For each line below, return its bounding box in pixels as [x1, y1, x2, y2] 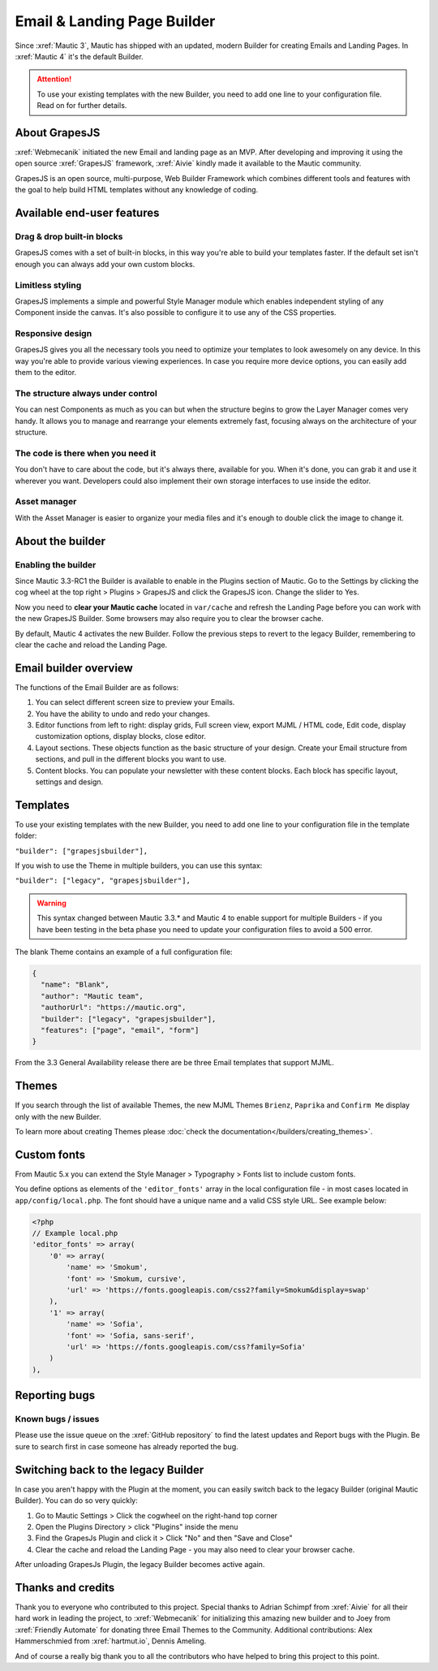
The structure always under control [15, 387, 157, 399]
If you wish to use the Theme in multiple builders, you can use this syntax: [15, 861, 263, 870]
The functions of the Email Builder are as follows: [15, 682, 179, 692]
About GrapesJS [15, 126, 101, 140]
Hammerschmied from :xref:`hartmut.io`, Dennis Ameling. [15, 1636, 207, 1646]
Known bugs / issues [15, 1414, 100, 1425]
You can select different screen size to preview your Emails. [35, 697, 235, 707]
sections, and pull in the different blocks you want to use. [35, 754, 227, 764]
